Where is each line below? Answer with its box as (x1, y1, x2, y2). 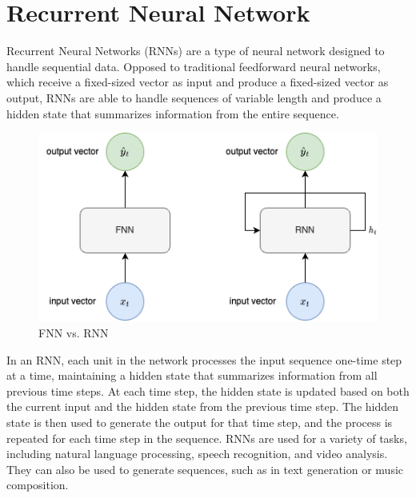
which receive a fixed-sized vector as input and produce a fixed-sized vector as (6, 74, 389, 90)
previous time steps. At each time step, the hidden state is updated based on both (6, 382, 410, 399)
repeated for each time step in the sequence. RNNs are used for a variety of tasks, (6, 429, 407, 446)
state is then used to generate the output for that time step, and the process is (6, 414, 393, 431)
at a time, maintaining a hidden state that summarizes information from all (6, 367, 378, 384)
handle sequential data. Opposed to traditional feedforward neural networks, (6, 58, 381, 74)
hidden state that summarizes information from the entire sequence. (6, 105, 339, 122)
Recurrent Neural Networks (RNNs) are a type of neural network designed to (6, 42, 385, 59)
